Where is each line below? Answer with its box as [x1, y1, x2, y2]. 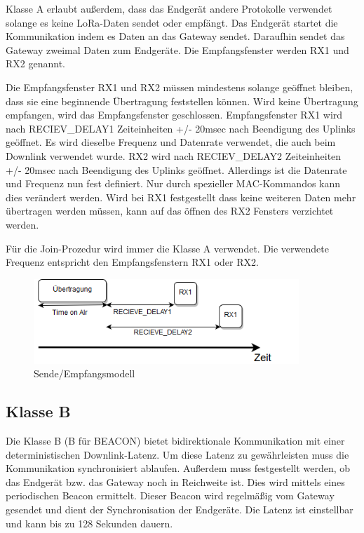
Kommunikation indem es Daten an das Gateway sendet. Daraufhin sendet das [6, 29, 345, 43]
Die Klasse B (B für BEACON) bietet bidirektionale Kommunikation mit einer [6, 433, 345, 447]
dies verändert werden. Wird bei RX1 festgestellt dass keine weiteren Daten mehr [6, 189, 356, 204]
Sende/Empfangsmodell [34, 366, 135, 381]
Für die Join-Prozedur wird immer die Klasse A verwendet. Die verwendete [6, 241, 329, 255]
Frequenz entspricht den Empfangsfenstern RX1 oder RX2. [6, 255, 259, 269]
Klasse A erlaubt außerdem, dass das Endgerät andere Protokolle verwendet [6, 1, 332, 15]
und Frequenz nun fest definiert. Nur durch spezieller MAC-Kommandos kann [6, 176, 341, 191]
